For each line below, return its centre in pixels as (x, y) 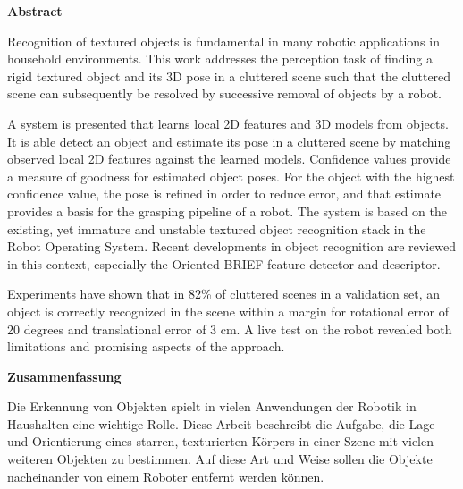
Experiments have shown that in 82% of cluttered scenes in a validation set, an (224, 294)
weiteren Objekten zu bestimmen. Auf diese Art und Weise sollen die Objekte (220, 459)
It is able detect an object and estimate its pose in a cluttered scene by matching (229, 141)
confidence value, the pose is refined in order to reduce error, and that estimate (224, 194)
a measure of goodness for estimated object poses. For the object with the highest (231, 176)
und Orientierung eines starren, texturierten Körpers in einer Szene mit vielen (220, 441)
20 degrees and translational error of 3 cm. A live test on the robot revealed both (230, 329)
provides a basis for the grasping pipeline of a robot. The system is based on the (227, 211)
